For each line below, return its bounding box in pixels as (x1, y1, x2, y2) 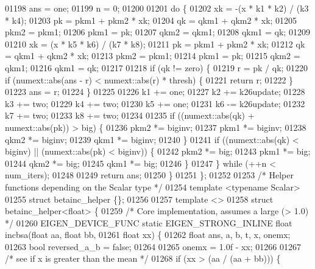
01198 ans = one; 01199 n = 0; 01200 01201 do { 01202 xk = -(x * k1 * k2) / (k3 (5, 2, 309, 14)
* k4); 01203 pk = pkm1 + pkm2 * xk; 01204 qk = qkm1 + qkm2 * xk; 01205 (5, 13, 297, 26)
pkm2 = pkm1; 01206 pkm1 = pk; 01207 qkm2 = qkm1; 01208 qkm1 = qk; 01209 (5, 26, 310, 38)
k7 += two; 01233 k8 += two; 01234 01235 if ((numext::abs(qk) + (5, 109, 255, 122)
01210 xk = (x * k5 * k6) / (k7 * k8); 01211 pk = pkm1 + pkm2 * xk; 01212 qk (5, 37, 305, 50)
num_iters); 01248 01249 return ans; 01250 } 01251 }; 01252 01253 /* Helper (5, 169, 294, 181)
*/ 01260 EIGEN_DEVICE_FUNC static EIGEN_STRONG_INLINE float (5, 216, 292, 229)
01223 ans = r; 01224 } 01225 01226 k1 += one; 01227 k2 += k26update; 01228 (5, 85, 305, 98)
